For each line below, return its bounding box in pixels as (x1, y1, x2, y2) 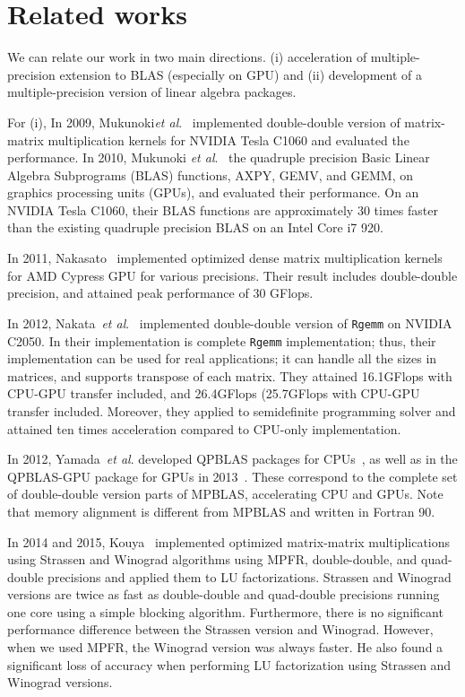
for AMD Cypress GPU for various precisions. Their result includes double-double (7, 266, 458, 284)
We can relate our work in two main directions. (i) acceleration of (7, 48, 367, 66)
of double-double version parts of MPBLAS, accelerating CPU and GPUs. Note (7, 484, 443, 503)
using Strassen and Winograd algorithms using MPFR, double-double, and (7, 550, 418, 569)
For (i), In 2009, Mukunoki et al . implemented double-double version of (7, 112, 400, 131)
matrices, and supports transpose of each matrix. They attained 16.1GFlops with (7, 366, 452, 385)
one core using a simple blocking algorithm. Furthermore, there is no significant (7, 602, 443, 621)
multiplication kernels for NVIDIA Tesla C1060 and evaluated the (47, 130, 409, 149)
